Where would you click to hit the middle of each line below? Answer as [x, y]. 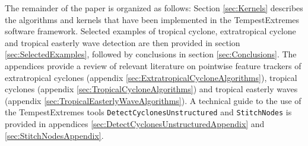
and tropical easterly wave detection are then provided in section [123, 42]
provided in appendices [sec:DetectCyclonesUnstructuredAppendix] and [135, 124]
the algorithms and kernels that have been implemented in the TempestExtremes [152, 19]
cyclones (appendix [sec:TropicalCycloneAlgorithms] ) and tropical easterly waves [151, 89]
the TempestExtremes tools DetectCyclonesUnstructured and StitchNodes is [148, 112]
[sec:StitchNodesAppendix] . [54, 135]
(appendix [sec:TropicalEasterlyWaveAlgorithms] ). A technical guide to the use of [153, 100]
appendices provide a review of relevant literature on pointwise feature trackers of [153, 65]
